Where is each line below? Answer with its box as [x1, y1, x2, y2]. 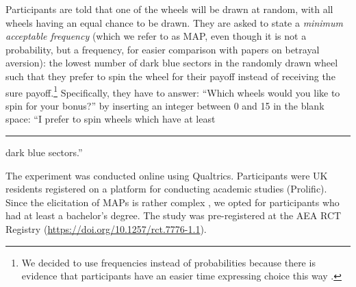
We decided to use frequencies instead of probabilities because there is [21, 255, 316, 269]
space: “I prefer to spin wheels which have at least [5, 112, 216, 126]
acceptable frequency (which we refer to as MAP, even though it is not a [5, 29, 307, 43]
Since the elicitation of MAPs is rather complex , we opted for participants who [5, 195, 340, 209]
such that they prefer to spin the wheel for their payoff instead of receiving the [5, 68, 335, 83]
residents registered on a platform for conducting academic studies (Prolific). [5, 182, 327, 196]
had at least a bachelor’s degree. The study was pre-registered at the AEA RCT [5, 208, 342, 223]
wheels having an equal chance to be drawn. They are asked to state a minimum [5, 15, 343, 29]
